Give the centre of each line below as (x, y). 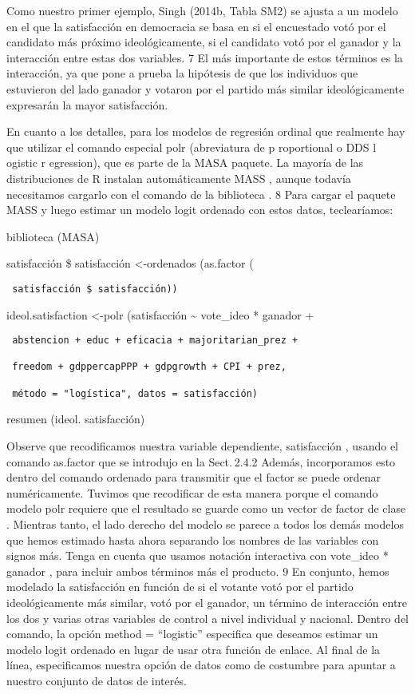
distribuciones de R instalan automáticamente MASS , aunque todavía (179, 178)
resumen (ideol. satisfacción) (76, 419)
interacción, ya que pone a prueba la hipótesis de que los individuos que (182, 73)
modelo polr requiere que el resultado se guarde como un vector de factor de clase (206, 508)
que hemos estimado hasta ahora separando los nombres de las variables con (193, 539)
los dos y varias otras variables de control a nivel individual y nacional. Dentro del (208, 618)
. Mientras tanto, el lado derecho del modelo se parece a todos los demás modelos (205, 524)
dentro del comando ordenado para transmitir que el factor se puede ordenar (194, 477)
